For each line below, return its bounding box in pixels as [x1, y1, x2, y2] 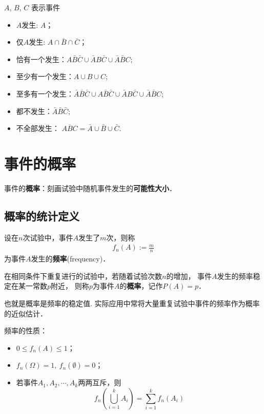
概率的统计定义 [4, 208, 79, 223]
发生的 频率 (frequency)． [31, 253, 110, 264]
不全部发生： [16, 123, 59, 134]
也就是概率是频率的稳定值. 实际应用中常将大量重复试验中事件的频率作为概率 [4, 297, 260, 308]
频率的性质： [4, 325, 47, 336]
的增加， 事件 [166, 270, 212, 281]
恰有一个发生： [16, 53, 67, 64]
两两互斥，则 [78, 377, 121, 388]
